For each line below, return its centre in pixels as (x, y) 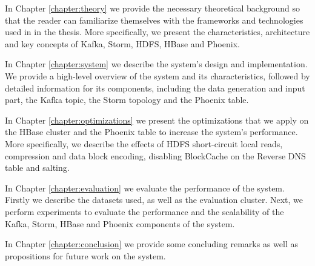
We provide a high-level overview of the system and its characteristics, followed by (157, 75)
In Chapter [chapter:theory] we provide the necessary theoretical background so (153, 8)
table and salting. (37, 168)
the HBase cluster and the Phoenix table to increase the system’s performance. (151, 132)
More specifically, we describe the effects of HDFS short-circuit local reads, (144, 143)
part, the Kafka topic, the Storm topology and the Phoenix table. (127, 100)
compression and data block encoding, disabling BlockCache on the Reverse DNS (155, 155)
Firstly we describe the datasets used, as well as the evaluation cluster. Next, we (154, 200)
